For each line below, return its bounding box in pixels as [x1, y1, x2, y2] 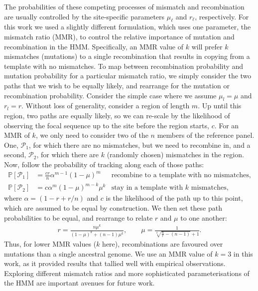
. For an [214, 120, 239, 130]
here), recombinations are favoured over [102, 238, 223, 249]
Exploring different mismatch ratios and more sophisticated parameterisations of [4, 268, 250, 278]
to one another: [180, 212, 227, 223]
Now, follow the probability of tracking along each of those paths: [4, 159, 204, 169]
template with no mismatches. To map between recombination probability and [4, 60, 244, 71]
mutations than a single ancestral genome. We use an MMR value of [4, 248, 213, 259]
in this [233, 248, 253, 259]
